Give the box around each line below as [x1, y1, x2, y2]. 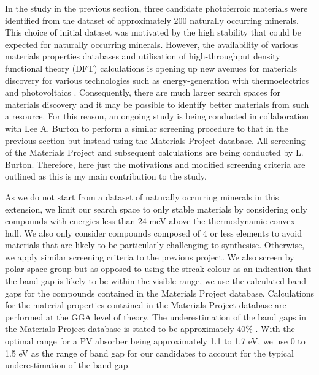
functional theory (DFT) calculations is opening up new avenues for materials [5, 61, 298, 74]
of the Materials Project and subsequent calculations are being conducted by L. [5, 146, 304, 159]
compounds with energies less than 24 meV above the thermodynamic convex [5, 214, 295, 227]
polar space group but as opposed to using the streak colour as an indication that [5, 262, 312, 275]
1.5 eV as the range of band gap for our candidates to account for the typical [5, 346, 294, 359]
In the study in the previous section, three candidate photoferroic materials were [5, 2, 308, 14]
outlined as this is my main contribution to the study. [5, 170, 207, 183]
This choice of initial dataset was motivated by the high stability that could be [5, 26, 301, 39]
